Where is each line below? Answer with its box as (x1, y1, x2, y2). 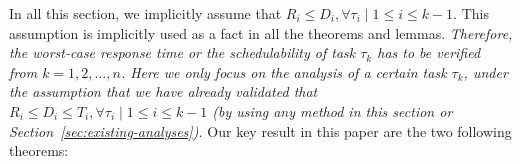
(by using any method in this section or (212, 100, 453, 121)
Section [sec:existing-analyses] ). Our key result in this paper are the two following (9, 120, 512, 141)
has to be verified (377, 42, 481, 63)
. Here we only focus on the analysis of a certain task (120, 61, 447, 82)
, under (463, 61, 508, 82)
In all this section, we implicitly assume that (9, 3, 282, 23)
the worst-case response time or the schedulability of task (9, 42, 356, 63)
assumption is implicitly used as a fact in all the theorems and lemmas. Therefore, (9, 22, 513, 43)
